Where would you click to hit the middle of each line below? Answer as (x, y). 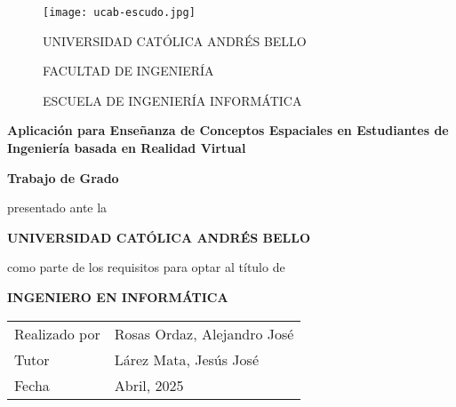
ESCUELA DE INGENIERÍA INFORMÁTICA (172, 100)
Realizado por (57, 333)
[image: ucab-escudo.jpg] (119, 12)
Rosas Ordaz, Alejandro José (204, 333)
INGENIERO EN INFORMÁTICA (118, 297)
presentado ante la (57, 207)
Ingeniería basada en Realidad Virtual (127, 148)
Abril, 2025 (149, 385)
